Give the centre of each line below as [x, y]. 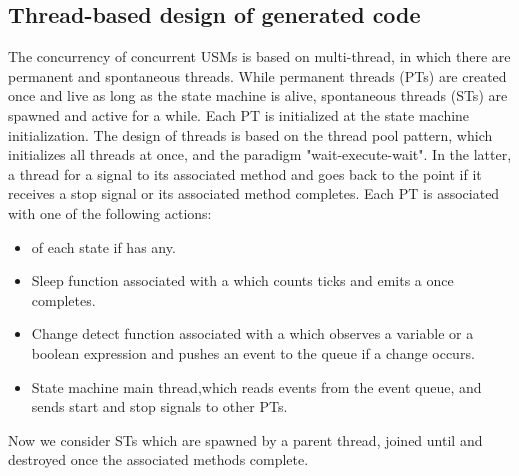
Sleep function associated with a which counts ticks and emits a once [242, 280]
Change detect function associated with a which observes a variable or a [252, 333]
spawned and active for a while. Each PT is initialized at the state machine [239, 114]
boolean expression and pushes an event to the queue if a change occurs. [253, 352]
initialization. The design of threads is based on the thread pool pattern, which [250, 134]
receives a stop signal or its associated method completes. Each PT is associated [254, 193]
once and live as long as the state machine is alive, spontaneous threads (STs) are [258, 95]
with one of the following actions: [110, 212]
